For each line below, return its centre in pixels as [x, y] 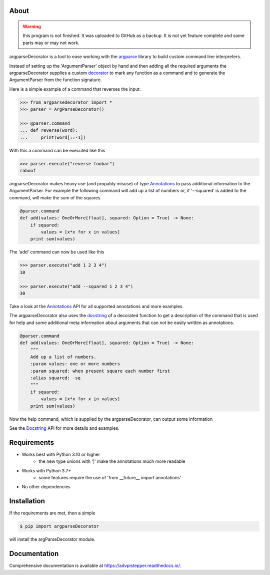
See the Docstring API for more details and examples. [64, 428]
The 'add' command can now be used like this [57, 252]
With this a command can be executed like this [57, 150]
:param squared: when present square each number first [100, 371]
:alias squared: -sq [55, 378]
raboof [28, 171]
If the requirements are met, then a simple [52, 513]
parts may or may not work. [51, 43]
